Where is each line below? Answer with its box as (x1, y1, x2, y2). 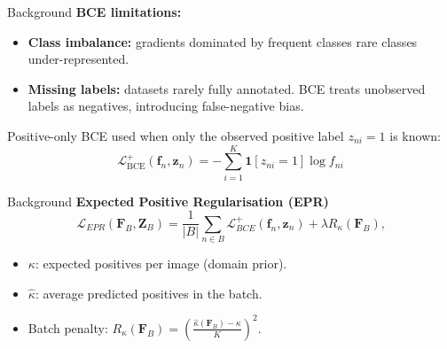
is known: (389, 126, 441, 144)
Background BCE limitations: (7, 3, 182, 20)
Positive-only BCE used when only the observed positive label (7, 126, 344, 144)
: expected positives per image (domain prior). (35, 254, 287, 273)
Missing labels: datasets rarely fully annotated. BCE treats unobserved (27, 79, 426, 97)
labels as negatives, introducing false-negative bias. (27, 97, 304, 115)
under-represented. (27, 50, 129, 68)
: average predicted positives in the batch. (35, 283, 263, 302)
